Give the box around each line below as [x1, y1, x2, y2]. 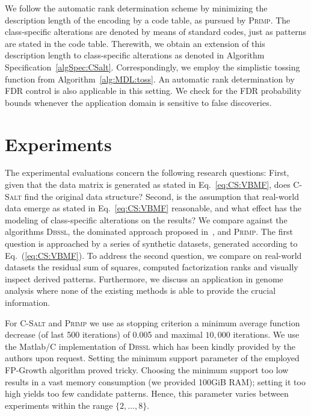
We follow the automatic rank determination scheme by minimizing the [5, 2, 268, 14]
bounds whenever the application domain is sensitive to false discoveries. [5, 96, 272, 108]
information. [5, 296, 51, 308]
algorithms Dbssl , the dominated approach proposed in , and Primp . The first [5, 225, 293, 238]
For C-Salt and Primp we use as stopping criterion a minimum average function [5, 316, 300, 329]
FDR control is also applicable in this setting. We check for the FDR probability [5, 84, 301, 97]
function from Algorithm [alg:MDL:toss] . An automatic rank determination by [5, 72, 295, 85]
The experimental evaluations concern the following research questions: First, [5, 166, 289, 179]
